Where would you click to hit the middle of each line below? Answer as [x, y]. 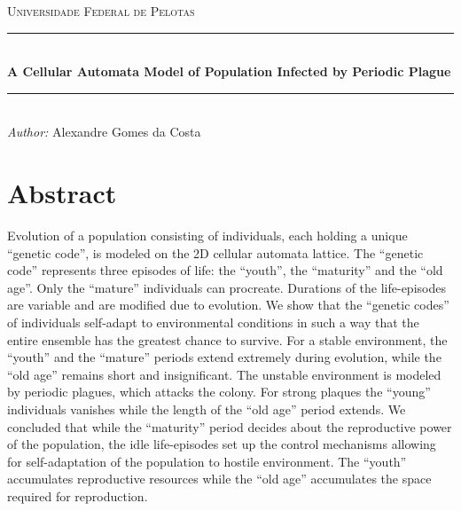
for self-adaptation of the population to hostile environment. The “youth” [207, 461]
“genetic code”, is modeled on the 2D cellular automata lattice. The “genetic [215, 252]
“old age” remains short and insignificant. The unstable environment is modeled [224, 374]
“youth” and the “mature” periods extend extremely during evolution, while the [224, 357]
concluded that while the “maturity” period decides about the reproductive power [230, 426]
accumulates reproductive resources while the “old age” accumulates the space [219, 479]
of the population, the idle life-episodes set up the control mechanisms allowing [222, 444]
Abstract [62, 193]
